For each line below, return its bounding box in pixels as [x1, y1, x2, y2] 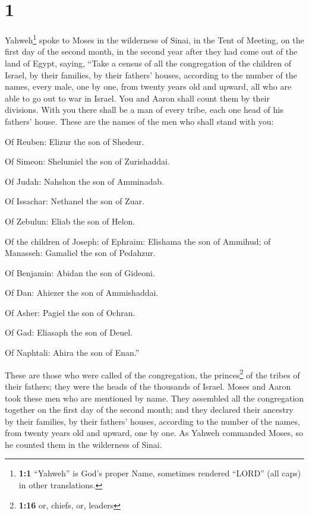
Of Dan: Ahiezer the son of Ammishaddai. [5, 286, 159, 299]
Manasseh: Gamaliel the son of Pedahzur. [5, 247, 156, 259]
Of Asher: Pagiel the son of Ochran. [5, 306, 135, 318]
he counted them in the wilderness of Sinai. [5, 438, 162, 450]
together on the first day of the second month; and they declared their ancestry [5, 403, 294, 416]
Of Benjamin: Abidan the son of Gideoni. [5, 266, 155, 279]
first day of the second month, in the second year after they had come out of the [5, 45, 298, 58]
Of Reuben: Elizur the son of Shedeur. [5, 135, 144, 147]
